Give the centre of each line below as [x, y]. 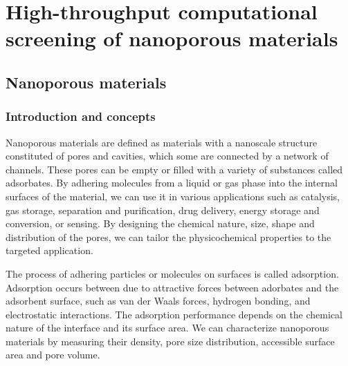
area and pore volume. [53, 355]
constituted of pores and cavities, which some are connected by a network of [167, 156]
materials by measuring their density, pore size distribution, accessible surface [170, 341]
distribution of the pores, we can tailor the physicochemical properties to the [168, 237]
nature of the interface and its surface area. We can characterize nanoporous [167, 328]
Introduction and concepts [81, 116]
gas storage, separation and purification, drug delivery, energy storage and [163, 210]
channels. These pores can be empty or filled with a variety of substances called [174, 169]
